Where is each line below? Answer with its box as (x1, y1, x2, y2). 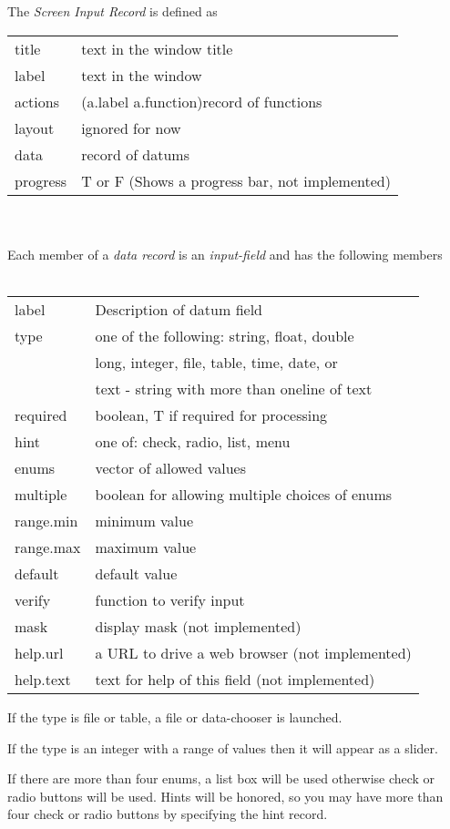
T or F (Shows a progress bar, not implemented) (81, 169, 391, 191)
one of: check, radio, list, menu (95, 430, 291, 452)
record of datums (81, 143, 190, 165)
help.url (15, 641, 64, 663)
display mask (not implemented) (95, 615, 302, 637)
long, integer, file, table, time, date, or (95, 351, 338, 373)
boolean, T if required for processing (95, 404, 328, 425)
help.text (15, 668, 71, 690)
